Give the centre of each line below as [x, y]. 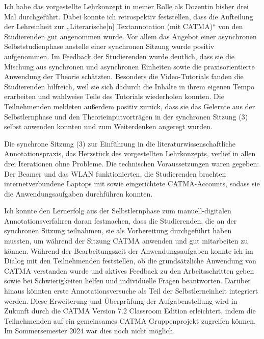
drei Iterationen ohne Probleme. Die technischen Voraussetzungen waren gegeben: [132, 163]
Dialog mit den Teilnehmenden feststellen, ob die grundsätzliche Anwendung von [130, 261]
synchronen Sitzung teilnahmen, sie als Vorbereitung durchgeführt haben [118, 231]
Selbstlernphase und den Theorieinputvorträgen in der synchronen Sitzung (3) [126, 116]
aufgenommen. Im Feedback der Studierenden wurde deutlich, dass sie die [120, 56]
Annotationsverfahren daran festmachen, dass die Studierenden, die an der [121, 220]
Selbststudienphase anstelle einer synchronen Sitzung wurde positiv [109, 46]
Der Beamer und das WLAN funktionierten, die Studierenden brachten [115, 173]
